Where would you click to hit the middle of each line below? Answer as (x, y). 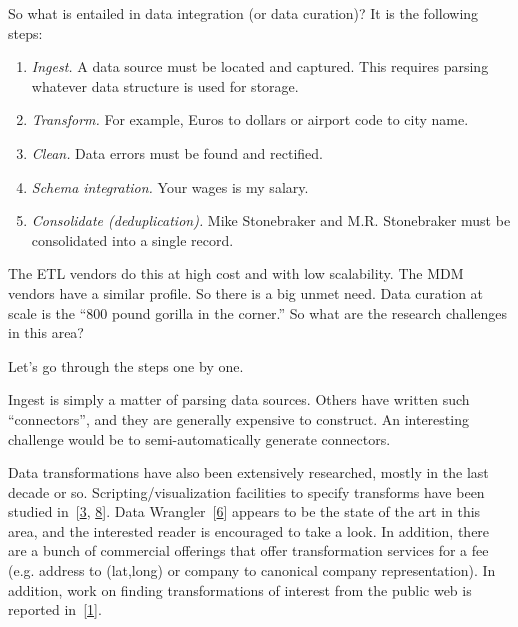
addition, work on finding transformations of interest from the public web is (240, 589)
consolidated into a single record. (132, 239)
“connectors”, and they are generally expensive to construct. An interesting (238, 418)
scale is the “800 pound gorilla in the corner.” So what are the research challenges (258, 312)
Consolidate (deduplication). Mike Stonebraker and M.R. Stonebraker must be (271, 220)
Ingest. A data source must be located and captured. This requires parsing (260, 66)
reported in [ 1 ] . (55, 609)
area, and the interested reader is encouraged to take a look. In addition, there (249, 530)
